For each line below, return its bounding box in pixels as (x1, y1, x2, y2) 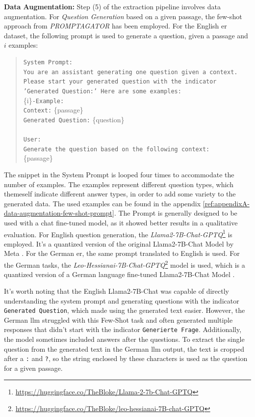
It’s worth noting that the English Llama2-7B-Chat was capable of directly (4, 285, 229, 296)
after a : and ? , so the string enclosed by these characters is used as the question (4, 353, 248, 363)
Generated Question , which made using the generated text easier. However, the (4, 305, 245, 315)
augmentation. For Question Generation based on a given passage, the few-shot (4, 11, 242, 21)
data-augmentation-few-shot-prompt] (4, 208, 114, 218)
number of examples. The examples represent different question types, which (4, 179, 233, 189)
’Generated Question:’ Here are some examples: (23, 87, 181, 95)
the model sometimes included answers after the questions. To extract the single (4, 334, 245, 344)
